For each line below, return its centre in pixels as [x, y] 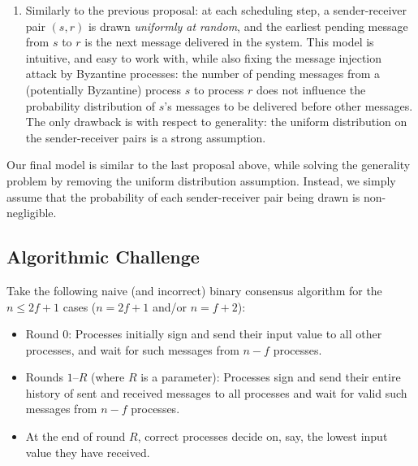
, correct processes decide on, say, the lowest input [263, 436]
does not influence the [311, 89]
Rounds [44, 377]
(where [108, 377]
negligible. [32, 213]
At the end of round [75, 436]
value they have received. [88, 452]
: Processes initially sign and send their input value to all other [225, 334]
